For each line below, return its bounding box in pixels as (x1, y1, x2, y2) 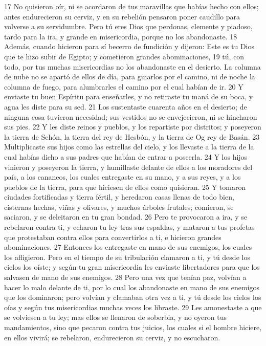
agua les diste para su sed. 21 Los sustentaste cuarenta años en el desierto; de (4, 101, 247, 112)
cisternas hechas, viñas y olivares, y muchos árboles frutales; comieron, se (4, 201, 234, 212)
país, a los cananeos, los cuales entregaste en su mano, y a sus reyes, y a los (4, 171, 241, 182)
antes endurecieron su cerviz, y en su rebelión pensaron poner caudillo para (4, 11, 240, 21)
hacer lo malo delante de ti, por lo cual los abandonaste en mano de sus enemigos (4, 282, 259, 292)
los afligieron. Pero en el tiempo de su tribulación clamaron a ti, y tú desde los (4, 251, 250, 262)
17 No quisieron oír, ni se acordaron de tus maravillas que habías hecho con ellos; (4, 1, 259, 11)
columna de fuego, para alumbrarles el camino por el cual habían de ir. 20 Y (4, 81, 243, 92)
